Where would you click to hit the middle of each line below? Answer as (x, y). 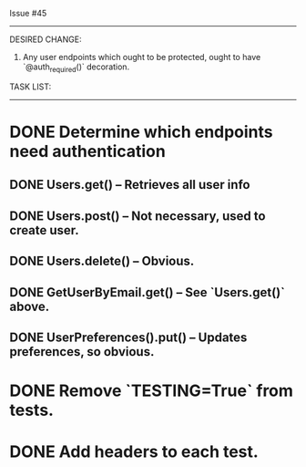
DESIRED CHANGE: (46, 39)
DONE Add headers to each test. (134, 452)
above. (30, 306)
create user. (44, 230)
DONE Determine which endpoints (141, 132)
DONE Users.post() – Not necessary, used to (138, 216)
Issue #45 (28, 13)
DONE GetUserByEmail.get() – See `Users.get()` (147, 292)
